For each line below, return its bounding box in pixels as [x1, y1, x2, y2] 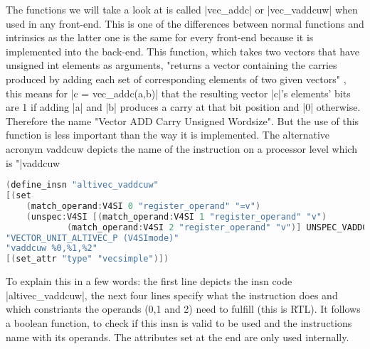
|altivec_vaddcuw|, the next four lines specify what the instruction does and [6, 287, 338, 302]
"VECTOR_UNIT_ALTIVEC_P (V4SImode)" [6, 232, 179, 243]
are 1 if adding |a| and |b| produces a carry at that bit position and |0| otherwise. [6, 100, 361, 114]
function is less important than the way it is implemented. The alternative [6, 127, 329, 142]
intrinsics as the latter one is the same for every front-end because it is [6, 30, 314, 45]
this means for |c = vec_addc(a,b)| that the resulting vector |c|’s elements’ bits [6, 85, 351, 100]
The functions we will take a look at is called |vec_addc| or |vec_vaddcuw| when [6, 2, 358, 16]
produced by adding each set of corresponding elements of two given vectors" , [6, 71, 347, 86]
